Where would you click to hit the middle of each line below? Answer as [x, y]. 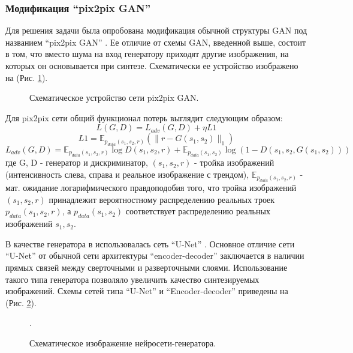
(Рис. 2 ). [21, 302]
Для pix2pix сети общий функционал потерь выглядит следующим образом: [144, 117]
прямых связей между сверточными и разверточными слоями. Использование [147, 267]
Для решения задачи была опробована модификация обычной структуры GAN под [156, 30]
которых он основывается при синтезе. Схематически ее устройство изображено [152, 65]
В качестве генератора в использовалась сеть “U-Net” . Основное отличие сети [150, 243]
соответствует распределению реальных [198, 211]
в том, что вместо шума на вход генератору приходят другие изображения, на [147, 54]
